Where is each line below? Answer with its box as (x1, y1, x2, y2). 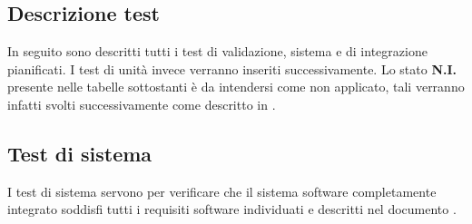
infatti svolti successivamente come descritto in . (7, 94, 276, 113)
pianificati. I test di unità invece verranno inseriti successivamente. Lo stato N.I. (7, 59, 457, 78)
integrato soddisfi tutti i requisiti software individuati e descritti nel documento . (7, 200, 457, 219)
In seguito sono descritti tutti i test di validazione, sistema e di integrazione (7, 42, 428, 61)
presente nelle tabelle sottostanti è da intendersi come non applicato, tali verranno (7, 77, 465, 96)
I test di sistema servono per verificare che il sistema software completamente (7, 181, 437, 200)
